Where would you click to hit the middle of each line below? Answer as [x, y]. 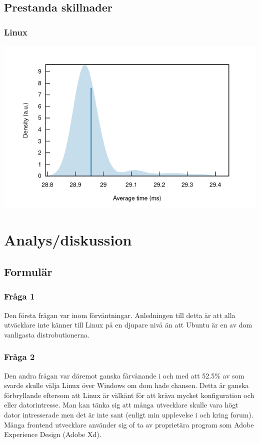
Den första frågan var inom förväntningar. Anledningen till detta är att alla [120, 315]
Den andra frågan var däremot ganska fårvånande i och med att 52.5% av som [124, 375]
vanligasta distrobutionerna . [47, 334]
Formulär [28, 271]
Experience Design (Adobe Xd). [53, 434]
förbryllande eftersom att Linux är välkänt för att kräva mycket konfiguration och [129, 395]
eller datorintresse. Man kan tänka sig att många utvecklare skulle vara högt [121, 405]
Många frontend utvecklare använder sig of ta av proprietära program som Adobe [129, 424]
